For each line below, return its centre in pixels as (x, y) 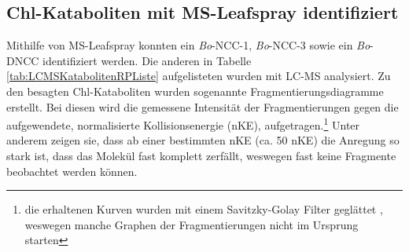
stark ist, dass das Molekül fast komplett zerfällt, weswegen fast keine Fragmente (201, 156)
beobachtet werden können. (72, 171)
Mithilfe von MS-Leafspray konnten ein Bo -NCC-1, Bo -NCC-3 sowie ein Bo (188, 45)
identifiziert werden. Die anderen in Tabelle (147, 60)
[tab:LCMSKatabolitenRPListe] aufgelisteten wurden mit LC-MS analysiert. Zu (199, 76)
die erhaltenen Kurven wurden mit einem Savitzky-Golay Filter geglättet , (204, 209)
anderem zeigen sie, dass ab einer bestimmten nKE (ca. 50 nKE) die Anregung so (203, 140)
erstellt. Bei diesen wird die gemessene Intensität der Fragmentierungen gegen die (203, 106)
